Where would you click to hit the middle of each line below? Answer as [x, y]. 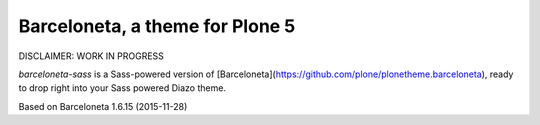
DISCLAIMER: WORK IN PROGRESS [91, 56]
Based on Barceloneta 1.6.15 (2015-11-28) [103, 106]
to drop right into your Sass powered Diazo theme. [122, 88]
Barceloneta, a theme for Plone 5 [157, 26]
